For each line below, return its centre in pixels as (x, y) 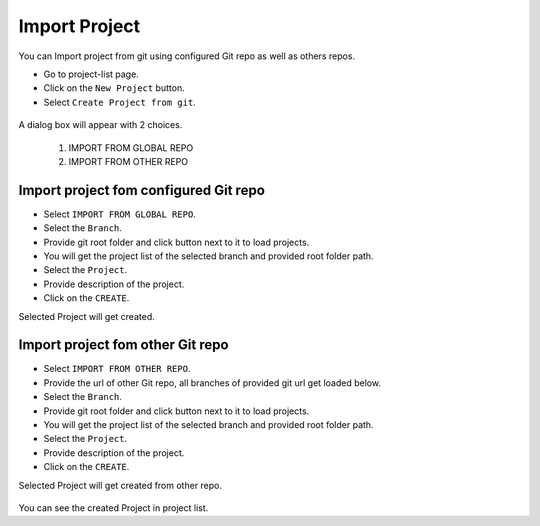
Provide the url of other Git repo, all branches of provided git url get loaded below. (212, 382)
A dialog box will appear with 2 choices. (100, 125)
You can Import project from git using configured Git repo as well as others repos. (186, 56)
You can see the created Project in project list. (113, 507)
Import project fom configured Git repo (141, 190)
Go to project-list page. (91, 74)
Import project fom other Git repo (123, 345)
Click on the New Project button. (114, 88)
